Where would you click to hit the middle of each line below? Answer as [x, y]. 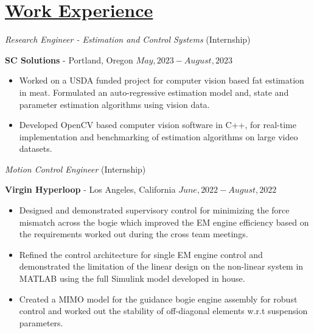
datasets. [36, 149]
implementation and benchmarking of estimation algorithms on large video [159, 136]
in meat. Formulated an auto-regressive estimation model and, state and [154, 92]
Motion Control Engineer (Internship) [75, 169]
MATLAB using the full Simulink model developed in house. [132, 278]
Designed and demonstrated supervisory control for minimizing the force [154, 210]
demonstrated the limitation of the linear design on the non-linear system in [161, 266]
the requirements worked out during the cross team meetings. [134, 234]
